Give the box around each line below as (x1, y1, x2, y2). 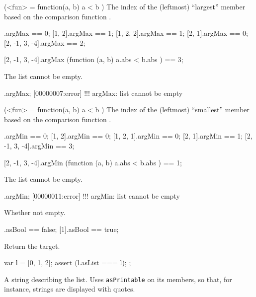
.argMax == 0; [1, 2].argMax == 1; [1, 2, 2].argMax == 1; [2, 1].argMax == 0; (4, 28, 248, 38)
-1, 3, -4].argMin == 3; (4, 140, 75, 150)
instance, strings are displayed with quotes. (4, 284, 135, 294)
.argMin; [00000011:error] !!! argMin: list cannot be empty (4, 190, 180, 201)
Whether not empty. (4, 207, 66, 218)
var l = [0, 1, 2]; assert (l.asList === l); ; (4, 257, 131, 268)
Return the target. (4, 240, 60, 251)
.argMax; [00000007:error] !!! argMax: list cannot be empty (4, 87, 183, 98)
